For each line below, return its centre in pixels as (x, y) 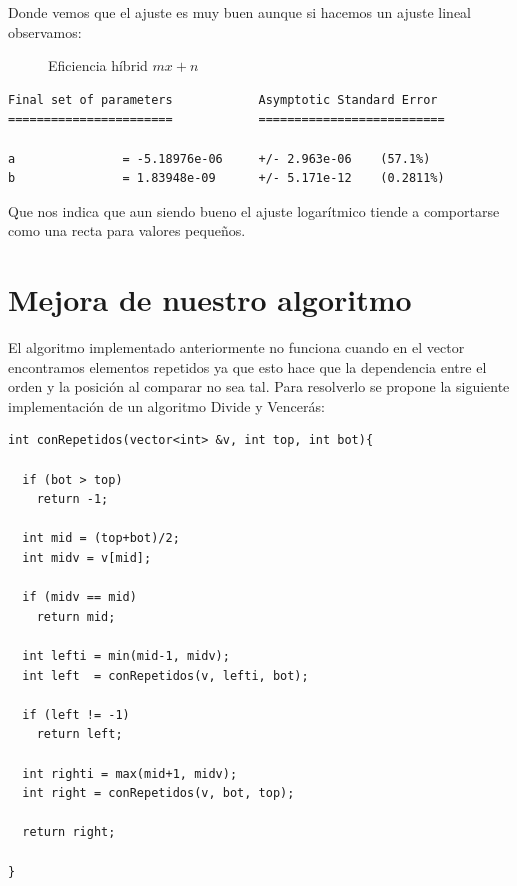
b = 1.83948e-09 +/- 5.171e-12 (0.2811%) (226, 178)
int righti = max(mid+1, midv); (130, 773)
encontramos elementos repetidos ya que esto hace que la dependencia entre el (247, 366)
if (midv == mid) (79, 597)
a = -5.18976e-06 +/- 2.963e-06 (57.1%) (219, 158)
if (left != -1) (76, 714)
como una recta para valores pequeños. (127, 230)
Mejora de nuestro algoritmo (210, 299)
